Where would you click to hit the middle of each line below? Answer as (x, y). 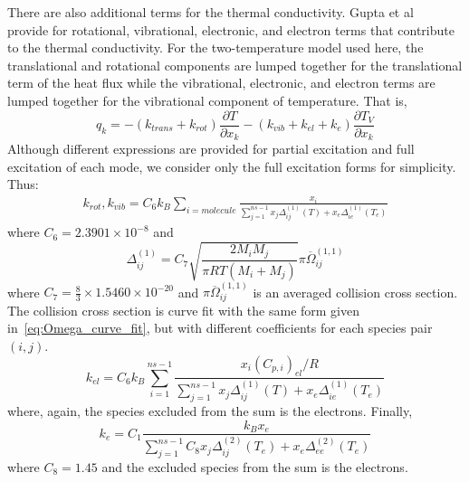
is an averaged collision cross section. (355, 292)
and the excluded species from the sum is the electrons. (255, 467)
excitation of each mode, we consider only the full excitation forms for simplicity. (232, 166)
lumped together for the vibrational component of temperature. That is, (207, 100)
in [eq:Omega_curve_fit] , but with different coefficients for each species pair (220, 328)
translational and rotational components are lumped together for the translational (235, 65)
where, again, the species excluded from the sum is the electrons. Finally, (210, 410)
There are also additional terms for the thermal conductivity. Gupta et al (211, 12)
